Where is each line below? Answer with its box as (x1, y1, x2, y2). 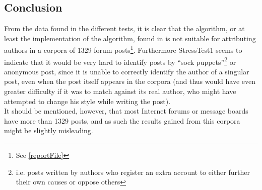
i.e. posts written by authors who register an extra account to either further (16, 166, 250, 177)
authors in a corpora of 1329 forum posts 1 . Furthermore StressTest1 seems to (4, 43, 242, 55)
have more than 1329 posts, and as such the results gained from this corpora (4, 115, 240, 126)
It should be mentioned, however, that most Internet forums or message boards (4, 106, 248, 116)
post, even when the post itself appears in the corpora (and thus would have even (4, 76, 256, 86)
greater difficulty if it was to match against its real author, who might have (4, 86, 236, 97)
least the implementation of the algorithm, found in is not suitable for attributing (4, 33, 256, 43)
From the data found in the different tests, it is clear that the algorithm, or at (4, 23, 245, 34)
